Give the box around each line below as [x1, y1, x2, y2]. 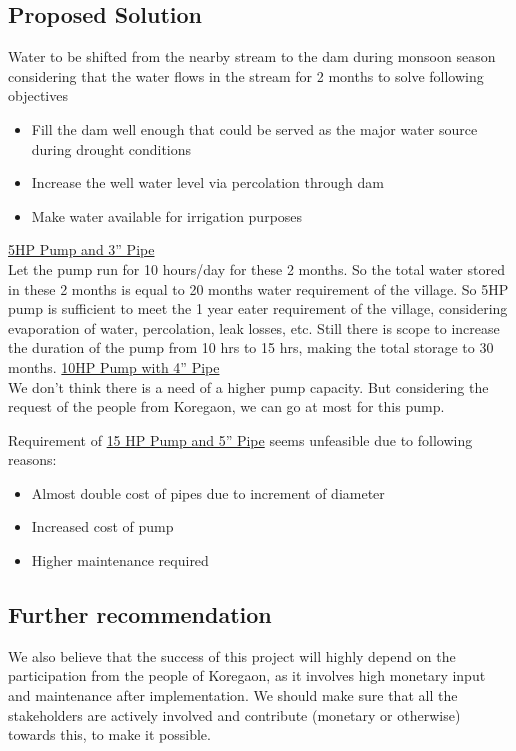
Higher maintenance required [31, 550, 209, 571]
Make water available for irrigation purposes [31, 205, 303, 226]
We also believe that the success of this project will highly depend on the [8, 645, 456, 666]
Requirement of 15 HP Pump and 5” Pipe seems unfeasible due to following [8, 429, 473, 450]
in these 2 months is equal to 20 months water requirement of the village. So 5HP [8, 278, 509, 299]
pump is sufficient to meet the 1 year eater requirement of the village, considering [8, 298, 508, 319]
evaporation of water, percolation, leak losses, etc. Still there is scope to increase [8, 317, 500, 338]
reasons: [8, 449, 57, 470]
